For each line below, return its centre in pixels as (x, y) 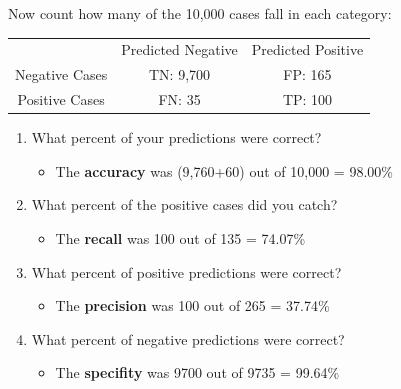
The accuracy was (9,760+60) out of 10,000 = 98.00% (224, 170)
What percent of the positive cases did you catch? (184, 204)
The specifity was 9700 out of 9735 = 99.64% (197, 372)
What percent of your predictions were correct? (176, 137)
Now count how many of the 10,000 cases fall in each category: (200, 13)
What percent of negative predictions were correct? (188, 338)
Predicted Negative (179, 49)
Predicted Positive (307, 49)
